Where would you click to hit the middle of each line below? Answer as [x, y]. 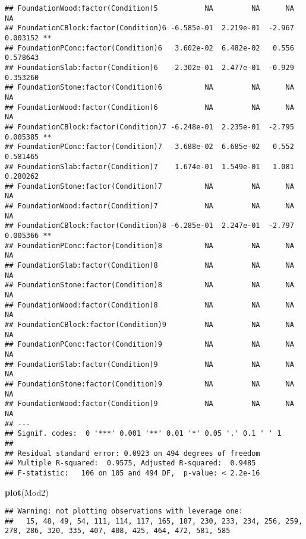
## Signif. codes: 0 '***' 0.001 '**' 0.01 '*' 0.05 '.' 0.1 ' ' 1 [143, 434]
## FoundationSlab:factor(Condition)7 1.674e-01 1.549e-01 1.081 [149, 167]
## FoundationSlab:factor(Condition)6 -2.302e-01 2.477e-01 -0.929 [149, 67]
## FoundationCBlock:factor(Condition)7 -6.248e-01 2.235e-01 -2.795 [149, 127]
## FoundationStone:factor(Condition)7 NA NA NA [149, 186]
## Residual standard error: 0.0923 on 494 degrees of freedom [133, 453]
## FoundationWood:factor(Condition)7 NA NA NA [149, 206]
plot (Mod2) [27, 492]
